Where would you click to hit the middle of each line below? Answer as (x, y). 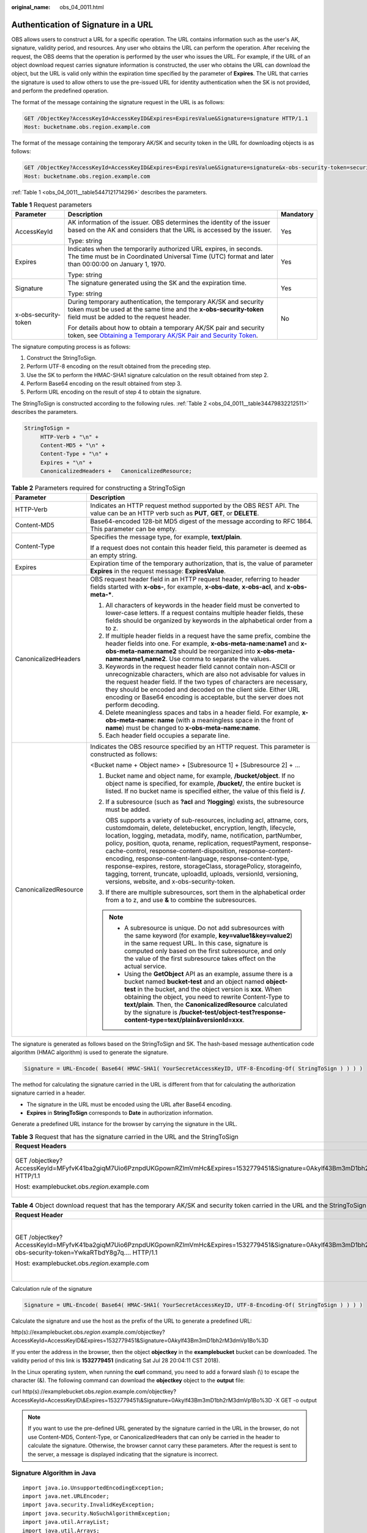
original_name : (31, 7)
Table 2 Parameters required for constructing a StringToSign (98, 488)
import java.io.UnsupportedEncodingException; (93, 1488)
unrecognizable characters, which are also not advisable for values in (206, 674)
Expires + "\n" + (66, 462)
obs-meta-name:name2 (141, 651)
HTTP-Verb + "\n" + (69, 437)
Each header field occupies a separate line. (168, 735)
